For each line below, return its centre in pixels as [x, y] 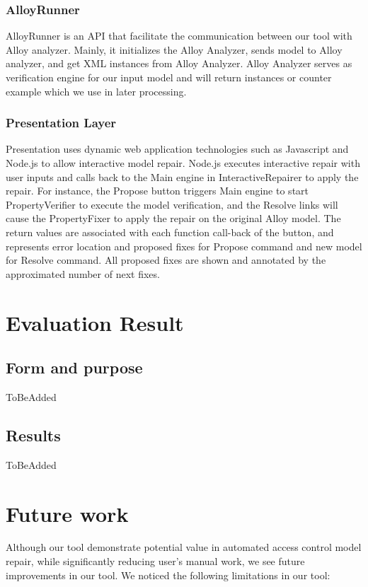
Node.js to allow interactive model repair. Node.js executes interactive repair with [183, 163]
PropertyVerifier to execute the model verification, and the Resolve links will [172, 204]
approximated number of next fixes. [83, 273]
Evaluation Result [95, 322]
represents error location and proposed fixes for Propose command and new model [184, 246]
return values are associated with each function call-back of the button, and [170, 232]
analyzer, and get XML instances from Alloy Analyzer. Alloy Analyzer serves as [179, 63]
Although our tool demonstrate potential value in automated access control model [184, 547]
